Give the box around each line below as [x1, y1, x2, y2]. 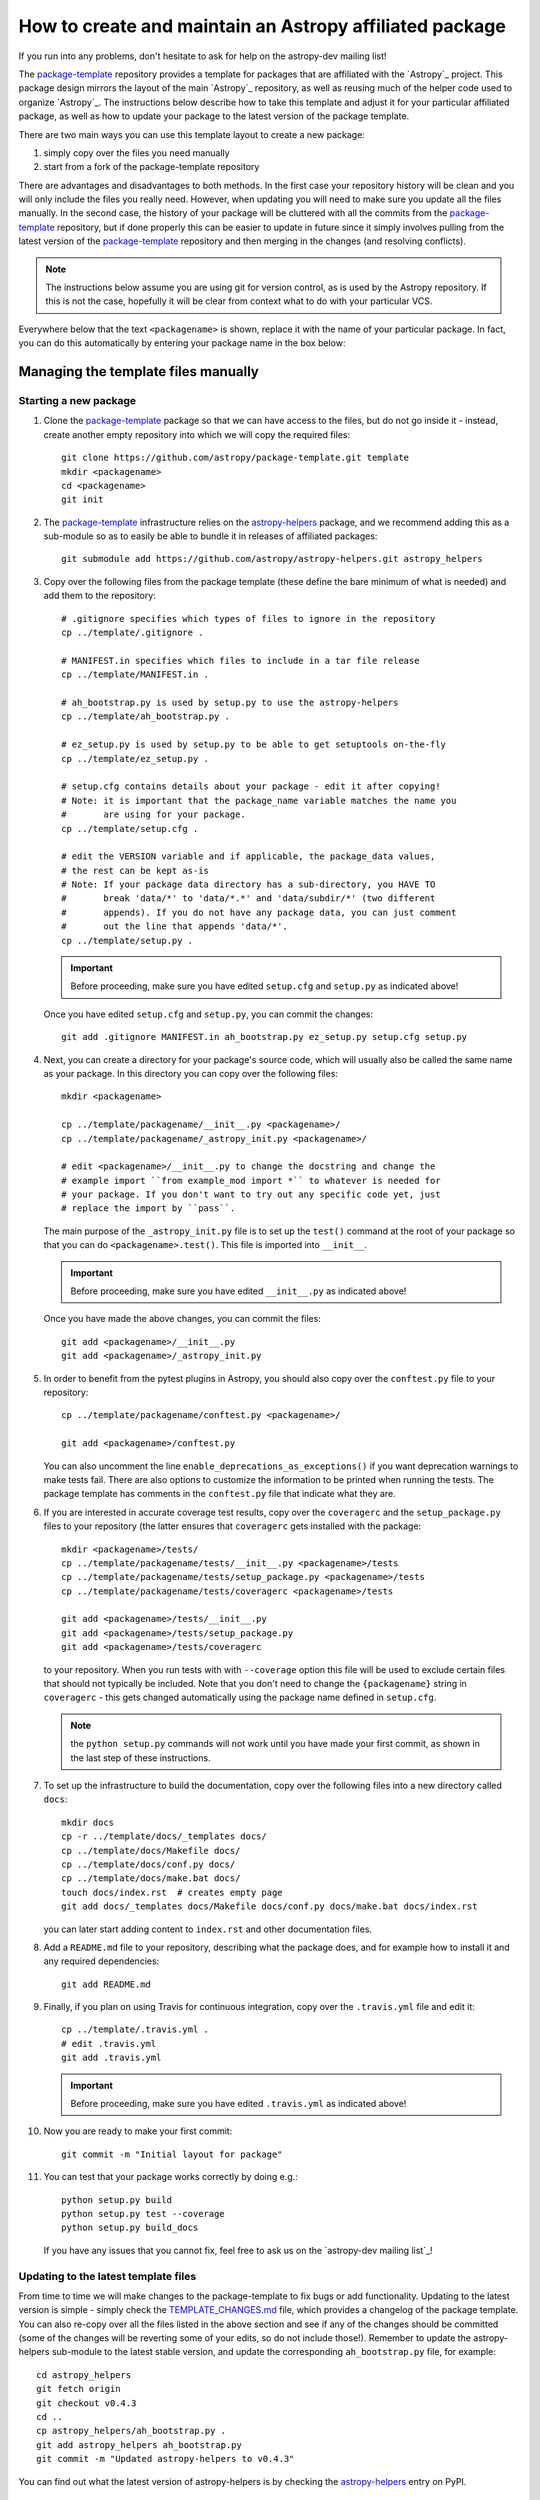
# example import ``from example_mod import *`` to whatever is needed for [61, 1175, 441, 1186]
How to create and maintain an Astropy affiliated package [18, 15, 507, 37]
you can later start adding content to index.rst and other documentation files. [43, 1923, 373, 1935]
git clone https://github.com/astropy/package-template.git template [61, 452, 410, 464]
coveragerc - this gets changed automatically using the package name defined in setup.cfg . [43, 1691, 437, 1704]
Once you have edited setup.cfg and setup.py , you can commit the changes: [43, 1008, 374, 1020]
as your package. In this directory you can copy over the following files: [43, 1067, 339, 1079]
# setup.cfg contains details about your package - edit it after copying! [61, 781, 441, 792]
